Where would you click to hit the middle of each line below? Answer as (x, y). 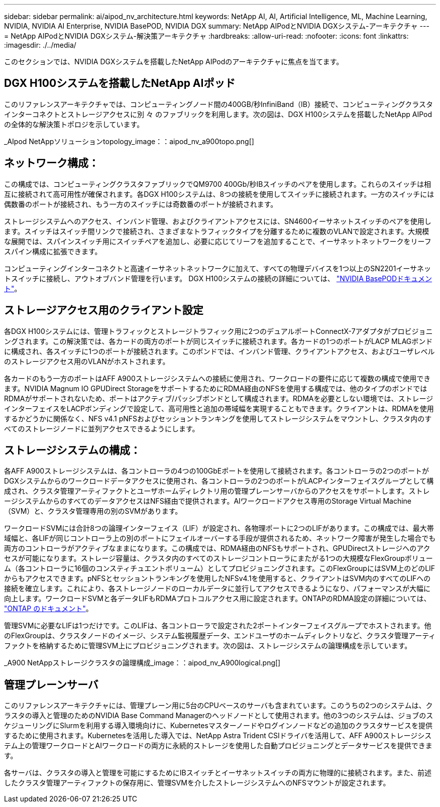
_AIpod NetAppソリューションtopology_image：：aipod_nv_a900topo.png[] (129, 141)
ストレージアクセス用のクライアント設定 (104, 310)
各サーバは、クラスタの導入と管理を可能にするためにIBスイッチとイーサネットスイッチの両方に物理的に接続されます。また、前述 (218, 773)
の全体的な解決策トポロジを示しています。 (74, 124)
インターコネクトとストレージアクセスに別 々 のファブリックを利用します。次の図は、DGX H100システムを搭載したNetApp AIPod (218, 114)
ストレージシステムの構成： (72, 450)
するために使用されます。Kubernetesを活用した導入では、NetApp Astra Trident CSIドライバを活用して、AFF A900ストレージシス (218, 736)
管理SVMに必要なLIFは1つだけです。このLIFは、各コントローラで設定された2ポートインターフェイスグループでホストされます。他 (218, 626)
